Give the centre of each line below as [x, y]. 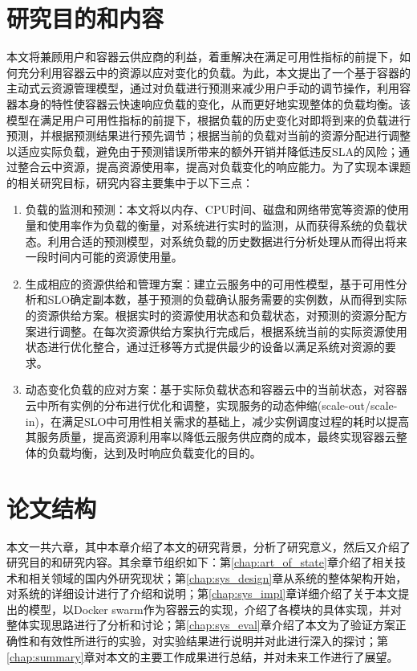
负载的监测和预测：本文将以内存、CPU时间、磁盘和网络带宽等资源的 [206, 209]
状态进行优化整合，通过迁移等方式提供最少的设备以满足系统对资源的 [205, 347]
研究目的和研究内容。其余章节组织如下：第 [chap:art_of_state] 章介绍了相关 [200, 562]
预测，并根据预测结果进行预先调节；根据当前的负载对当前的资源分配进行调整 [208, 135]
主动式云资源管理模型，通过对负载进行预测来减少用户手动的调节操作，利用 [203, 88]
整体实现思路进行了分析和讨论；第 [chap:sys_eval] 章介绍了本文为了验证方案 [201, 625]
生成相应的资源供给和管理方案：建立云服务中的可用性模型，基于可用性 [211, 283]
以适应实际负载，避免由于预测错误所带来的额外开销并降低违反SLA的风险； [203, 151]
